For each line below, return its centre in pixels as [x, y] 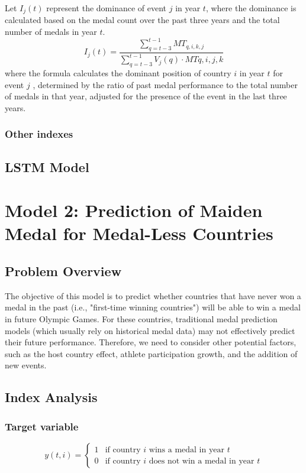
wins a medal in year [186, 450]
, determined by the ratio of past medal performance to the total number [165, 84]
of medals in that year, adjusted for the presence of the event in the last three [146, 96]
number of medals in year [51, 32]
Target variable [42, 426]
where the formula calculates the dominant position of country [118, 73]
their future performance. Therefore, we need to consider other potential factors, [151, 342]
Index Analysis [51, 397]
